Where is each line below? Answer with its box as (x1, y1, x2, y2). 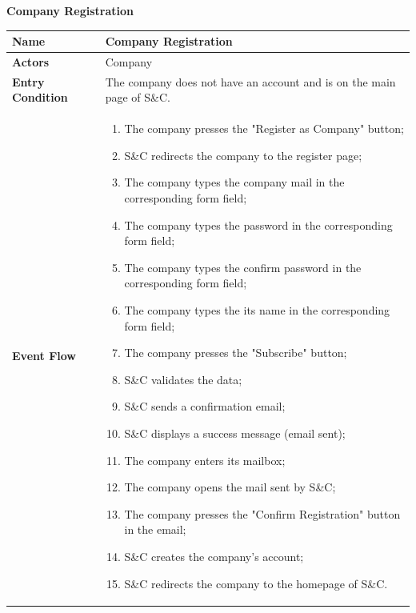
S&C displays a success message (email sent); (124, 424, 346, 441)
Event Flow (12, 347, 76, 364)
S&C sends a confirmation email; (124, 398, 286, 415)
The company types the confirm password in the (124, 258, 362, 275)
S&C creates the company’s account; (124, 547, 304, 564)
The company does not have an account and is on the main (105, 73, 396, 90)
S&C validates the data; (124, 371, 242, 387)
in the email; (124, 521, 186, 538)
